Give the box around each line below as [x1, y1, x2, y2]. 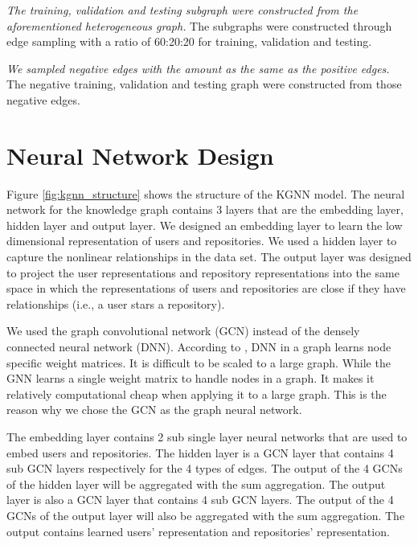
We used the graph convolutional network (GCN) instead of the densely [6, 322, 360, 339]
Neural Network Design [6, 138, 274, 171]
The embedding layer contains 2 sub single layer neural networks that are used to [6, 428, 408, 445]
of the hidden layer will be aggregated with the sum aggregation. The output [6, 475, 386, 492]
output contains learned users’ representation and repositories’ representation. [6, 522, 390, 539]
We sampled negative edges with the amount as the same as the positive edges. [6, 59, 390, 76]
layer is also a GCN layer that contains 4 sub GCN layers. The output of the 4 [6, 491, 394, 508]
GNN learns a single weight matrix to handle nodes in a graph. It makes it [6, 370, 375, 387]
